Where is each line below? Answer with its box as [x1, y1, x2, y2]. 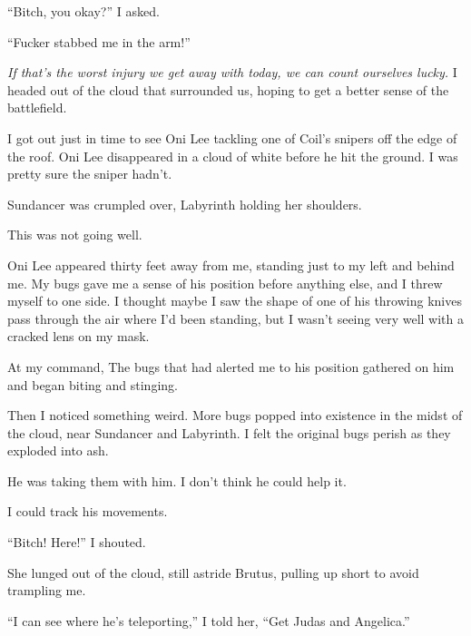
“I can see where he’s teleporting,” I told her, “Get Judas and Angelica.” [7, 611, 410, 630]
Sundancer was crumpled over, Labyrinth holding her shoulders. [7, 194, 362, 213]
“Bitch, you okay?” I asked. [7, 2, 160, 20]
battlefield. [7, 98, 67, 117]
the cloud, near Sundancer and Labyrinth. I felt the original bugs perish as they [7, 423, 451, 442]
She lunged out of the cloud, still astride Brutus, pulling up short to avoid [7, 563, 419, 582]
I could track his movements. [7, 502, 168, 521]
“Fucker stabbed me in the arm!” [7, 32, 191, 51]
